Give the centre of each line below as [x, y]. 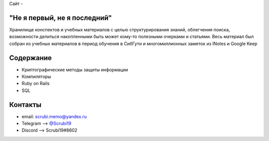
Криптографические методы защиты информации [75, 70]
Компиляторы [36, 76]
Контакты [25, 105]
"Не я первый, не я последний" [61, 18]
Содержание [31, 58]
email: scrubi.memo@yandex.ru [54, 116]
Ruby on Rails [36, 83]
